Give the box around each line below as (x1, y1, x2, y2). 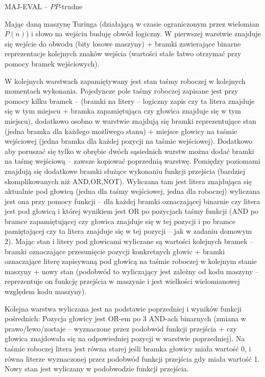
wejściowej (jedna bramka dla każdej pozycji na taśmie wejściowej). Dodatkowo (5, 136, 253, 146)
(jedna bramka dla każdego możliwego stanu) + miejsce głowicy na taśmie (5, 125, 237, 136)
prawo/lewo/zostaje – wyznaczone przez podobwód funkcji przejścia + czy (5, 323, 237, 334)
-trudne (59, 1, 83, 11)
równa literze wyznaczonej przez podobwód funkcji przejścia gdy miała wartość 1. (5, 353, 260, 364)
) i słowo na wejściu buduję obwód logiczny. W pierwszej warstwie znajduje (26, 28, 261, 39)
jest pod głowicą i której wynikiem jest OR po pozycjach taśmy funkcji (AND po (5, 206, 258, 216)
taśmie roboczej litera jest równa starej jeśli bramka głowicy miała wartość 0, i (5, 343, 251, 353)
